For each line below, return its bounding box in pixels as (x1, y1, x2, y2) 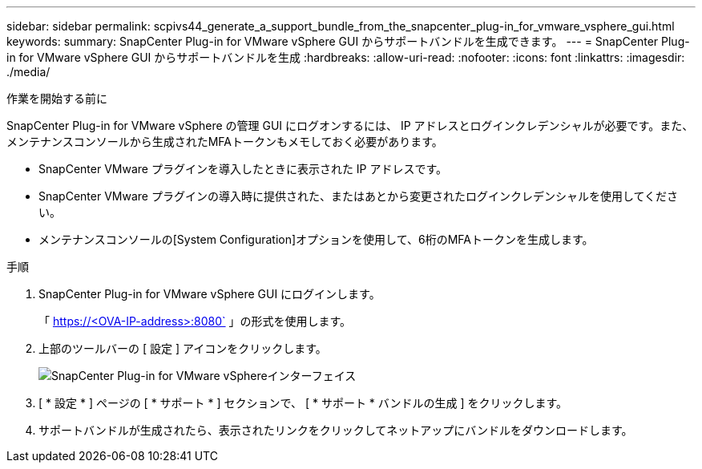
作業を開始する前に (6, 91, 107, 105)
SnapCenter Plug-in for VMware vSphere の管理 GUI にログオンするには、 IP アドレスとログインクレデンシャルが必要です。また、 (6, 119, 694, 132)
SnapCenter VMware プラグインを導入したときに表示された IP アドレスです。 (38, 162, 448, 176)
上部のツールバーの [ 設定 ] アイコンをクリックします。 (38, 342, 327, 355)
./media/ (6, 65, 50, 79)
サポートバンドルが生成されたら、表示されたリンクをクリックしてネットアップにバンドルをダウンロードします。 (38, 423, 633, 437)
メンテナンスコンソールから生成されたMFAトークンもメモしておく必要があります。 (6, 135, 443, 148)
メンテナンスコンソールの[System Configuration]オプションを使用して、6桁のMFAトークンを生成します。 (38, 232, 594, 246)
